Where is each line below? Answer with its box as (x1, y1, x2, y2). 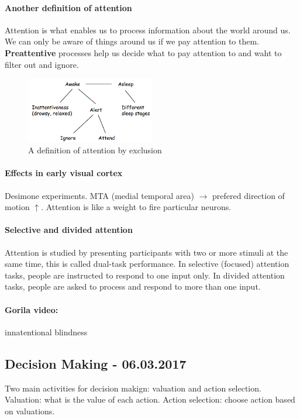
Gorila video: (5, 303, 58, 315)
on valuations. (5, 404, 55, 417)
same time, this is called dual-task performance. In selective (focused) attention (5, 257, 289, 270)
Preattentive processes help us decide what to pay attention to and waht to (5, 46, 282, 59)
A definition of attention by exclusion (28, 144, 162, 156)
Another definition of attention (5, 1, 132, 13)
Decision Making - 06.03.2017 (5, 354, 187, 372)
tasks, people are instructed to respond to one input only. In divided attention (5, 269, 285, 281)
